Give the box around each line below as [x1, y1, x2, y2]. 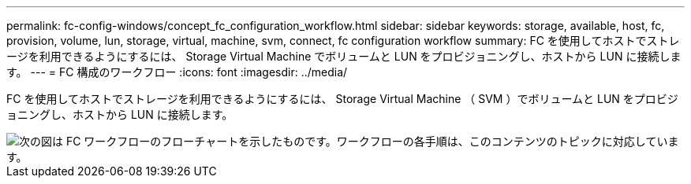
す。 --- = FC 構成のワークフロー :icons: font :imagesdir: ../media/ [6, 65, 348, 79]
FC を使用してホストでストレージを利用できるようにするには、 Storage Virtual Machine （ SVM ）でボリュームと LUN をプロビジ [6, 92, 678, 105]
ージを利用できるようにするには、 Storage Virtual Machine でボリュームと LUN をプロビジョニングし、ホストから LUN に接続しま [6, 50, 682, 63]
